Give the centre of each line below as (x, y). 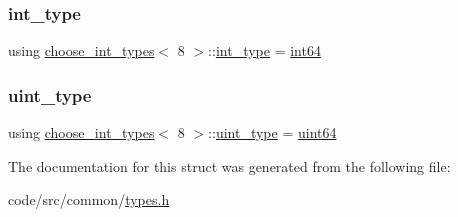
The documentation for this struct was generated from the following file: (229, 165)
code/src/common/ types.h (89, 199)
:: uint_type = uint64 (272, 132)
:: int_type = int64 (264, 50)
